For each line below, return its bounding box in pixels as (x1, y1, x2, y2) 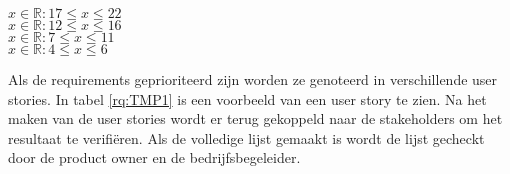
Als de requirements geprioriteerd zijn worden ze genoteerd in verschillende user (8, 69, 498, 89)
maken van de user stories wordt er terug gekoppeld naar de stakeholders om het (8, 108, 503, 129)
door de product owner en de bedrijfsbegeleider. (8, 147, 301, 168)
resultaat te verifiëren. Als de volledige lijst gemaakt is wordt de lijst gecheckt (8, 127, 485, 148)
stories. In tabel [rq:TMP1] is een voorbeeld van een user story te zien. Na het (8, 88, 487, 109)
